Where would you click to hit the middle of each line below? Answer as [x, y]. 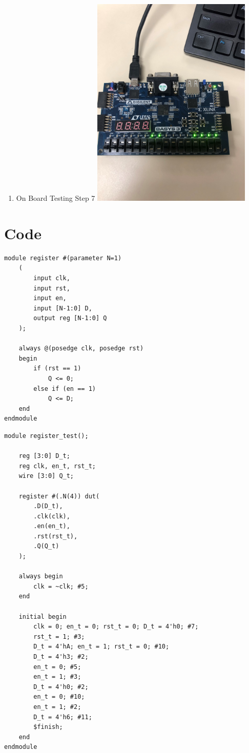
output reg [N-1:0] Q [70, 318]
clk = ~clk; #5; [61, 586]
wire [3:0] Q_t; [46, 476]
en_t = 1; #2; [57, 707]
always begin [41, 577]
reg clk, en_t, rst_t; [57, 466]
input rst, [52, 288]
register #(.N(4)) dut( [59, 496]
